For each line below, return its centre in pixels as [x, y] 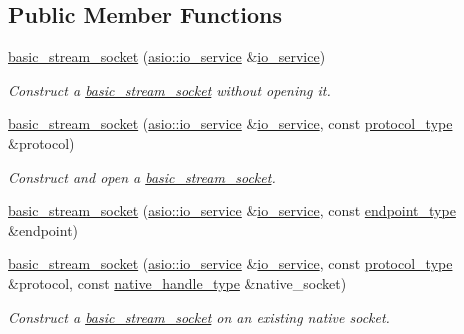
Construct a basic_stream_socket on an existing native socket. [199, 316]
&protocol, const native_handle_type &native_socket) [177, 282]
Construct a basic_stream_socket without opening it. [169, 89]
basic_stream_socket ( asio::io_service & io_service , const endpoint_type [232, 210]
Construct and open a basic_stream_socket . [142, 176]
